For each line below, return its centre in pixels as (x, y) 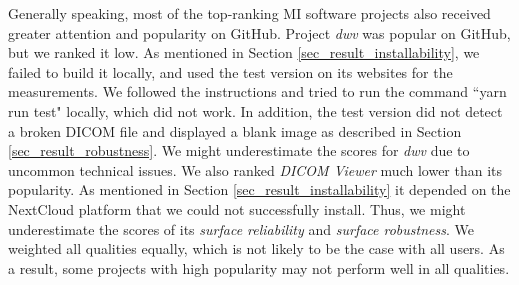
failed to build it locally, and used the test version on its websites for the (230, 71)
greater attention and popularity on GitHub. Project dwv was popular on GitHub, (259, 32)
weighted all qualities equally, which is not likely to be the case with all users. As (256, 248)
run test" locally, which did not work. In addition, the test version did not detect (255, 110)
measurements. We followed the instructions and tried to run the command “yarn (257, 91)
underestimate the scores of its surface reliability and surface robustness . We (241, 228)
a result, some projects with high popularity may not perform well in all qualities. (259, 267)
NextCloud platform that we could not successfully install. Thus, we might (237, 208)
